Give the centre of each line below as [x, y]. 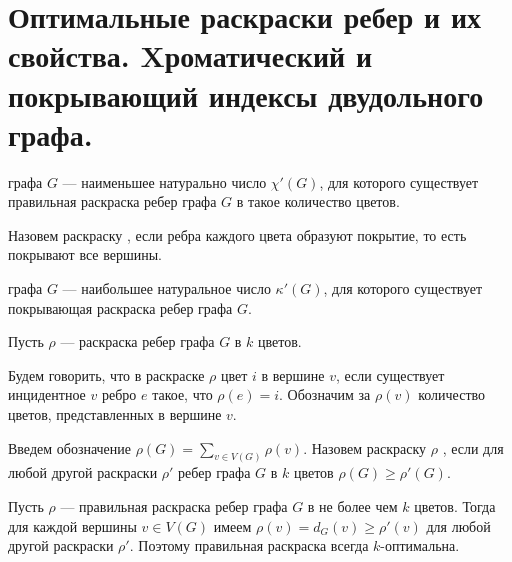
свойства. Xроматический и [190, 55]
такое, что [182, 394]
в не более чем [352, 506]
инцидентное [47, 394]
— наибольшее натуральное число [166, 288]
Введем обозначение [70, 447]
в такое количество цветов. [318, 201]
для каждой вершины [72, 525]
